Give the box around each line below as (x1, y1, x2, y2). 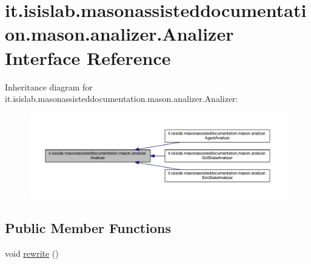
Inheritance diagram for (5, 80, 93, 93)
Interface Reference (5, 45, 171, 70)
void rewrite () (5, 247, 59, 260)
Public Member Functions (5, 218, 171, 237)
